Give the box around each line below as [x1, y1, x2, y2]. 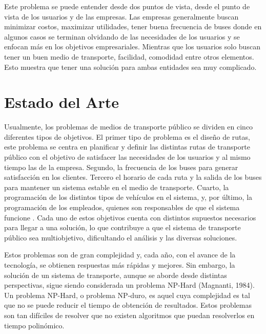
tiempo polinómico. [4, 320, 65, 330]
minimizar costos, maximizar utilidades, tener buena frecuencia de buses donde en [4, 21, 262, 32]
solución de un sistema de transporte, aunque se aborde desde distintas [4, 269, 227, 280]
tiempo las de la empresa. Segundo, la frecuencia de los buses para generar [4, 161, 238, 172]
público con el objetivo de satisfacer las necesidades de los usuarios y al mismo [4, 152, 251, 162]
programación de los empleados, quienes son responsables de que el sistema [4, 202, 240, 213]
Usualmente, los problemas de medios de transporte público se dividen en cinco [4, 121, 253, 132]
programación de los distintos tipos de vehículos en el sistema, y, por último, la [4, 192, 253, 202]
